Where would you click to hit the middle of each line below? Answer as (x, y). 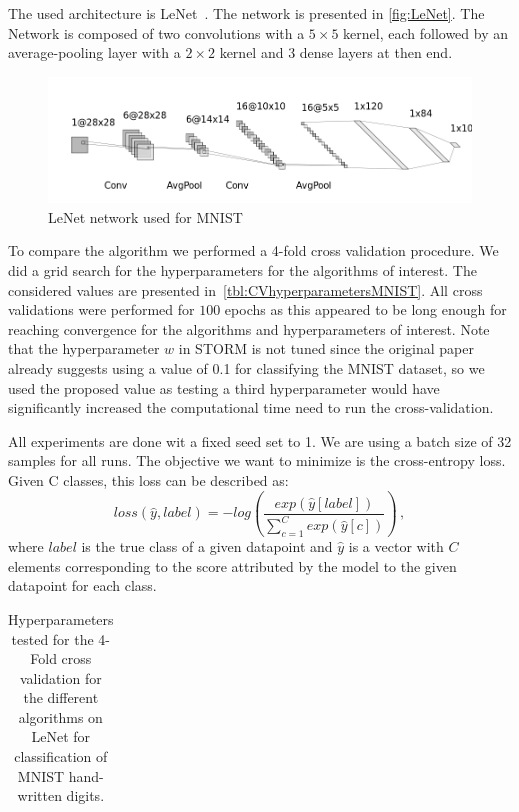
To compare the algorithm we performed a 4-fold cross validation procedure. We (253, 250)
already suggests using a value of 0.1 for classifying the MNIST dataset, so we (246, 368)
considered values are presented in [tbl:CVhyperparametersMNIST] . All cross (245, 289)
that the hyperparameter (84, 348)
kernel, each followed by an (426, 32)
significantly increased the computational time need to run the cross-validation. (251, 407)
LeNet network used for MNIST (145, 216)
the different (61, 697)
